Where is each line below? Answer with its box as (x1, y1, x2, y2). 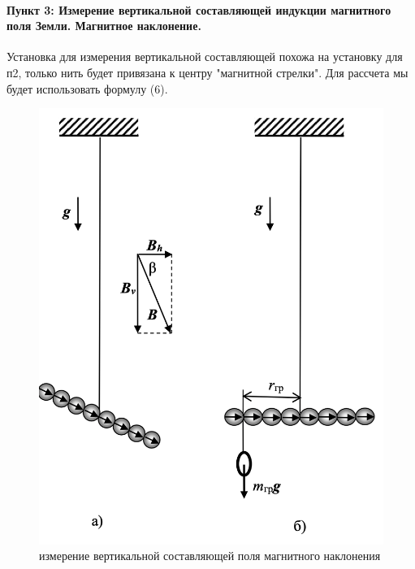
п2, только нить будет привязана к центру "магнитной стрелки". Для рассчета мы (6, 63, 409, 80)
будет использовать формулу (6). (6, 80, 168, 97)
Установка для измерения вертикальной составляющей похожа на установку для (6, 48, 403, 65)
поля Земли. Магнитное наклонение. (6, 17, 201, 34)
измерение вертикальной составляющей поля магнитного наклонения (39, 547, 381, 564)
